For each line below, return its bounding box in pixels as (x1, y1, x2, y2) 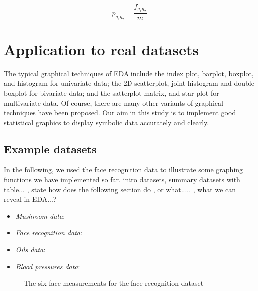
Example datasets (4, 141, 97, 156)
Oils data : (15, 244, 46, 255)
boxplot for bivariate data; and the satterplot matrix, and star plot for (4, 87, 219, 98)
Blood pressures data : (15, 261, 80, 271)
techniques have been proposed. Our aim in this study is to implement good (4, 107, 236, 118)
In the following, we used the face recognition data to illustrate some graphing (4, 164, 243, 175)
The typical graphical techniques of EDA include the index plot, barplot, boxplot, (4, 68, 254, 78)
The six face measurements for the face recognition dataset (24, 278, 204, 288)
